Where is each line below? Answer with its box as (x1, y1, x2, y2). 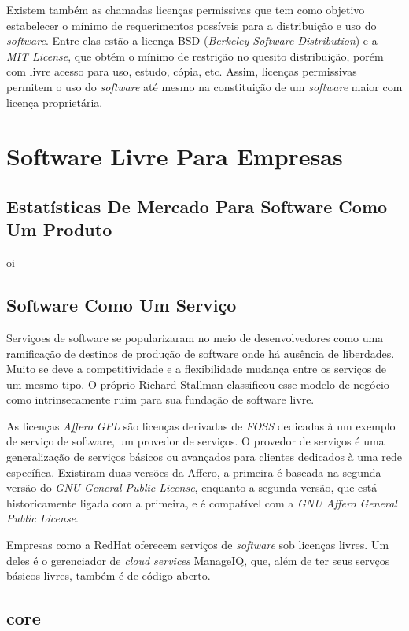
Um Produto (6, 217, 112, 242)
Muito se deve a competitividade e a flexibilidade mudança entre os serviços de (6, 360, 386, 377)
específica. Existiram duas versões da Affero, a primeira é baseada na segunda (6, 463, 381, 480)
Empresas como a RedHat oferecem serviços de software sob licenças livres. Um (6, 537, 389, 553)
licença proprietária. (6, 94, 103, 110)
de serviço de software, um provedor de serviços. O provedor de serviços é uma (6, 433, 385, 449)
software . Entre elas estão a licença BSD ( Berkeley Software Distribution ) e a (6, 32, 378, 49)
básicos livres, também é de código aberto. (6, 567, 211, 584)
